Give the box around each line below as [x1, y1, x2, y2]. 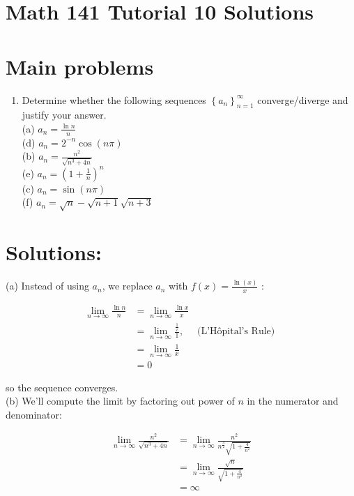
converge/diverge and [257, 92, 348, 107]
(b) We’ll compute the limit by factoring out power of [6, 393, 235, 408]
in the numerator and [247, 393, 339, 408]
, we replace [102, 278, 153, 293]
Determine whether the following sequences [22, 92, 206, 107]
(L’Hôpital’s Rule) [197, 326, 275, 337]
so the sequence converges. [6, 379, 118, 394]
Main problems [6, 52, 154, 80]
